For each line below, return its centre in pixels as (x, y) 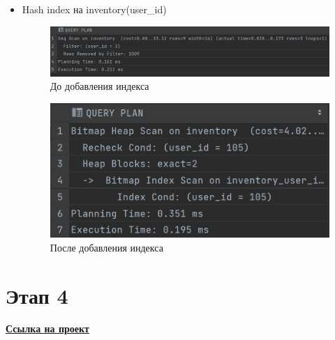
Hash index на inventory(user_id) (94, 9)
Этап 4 (37, 295)
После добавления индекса (106, 247)
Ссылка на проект (47, 329)
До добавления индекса (99, 86)
